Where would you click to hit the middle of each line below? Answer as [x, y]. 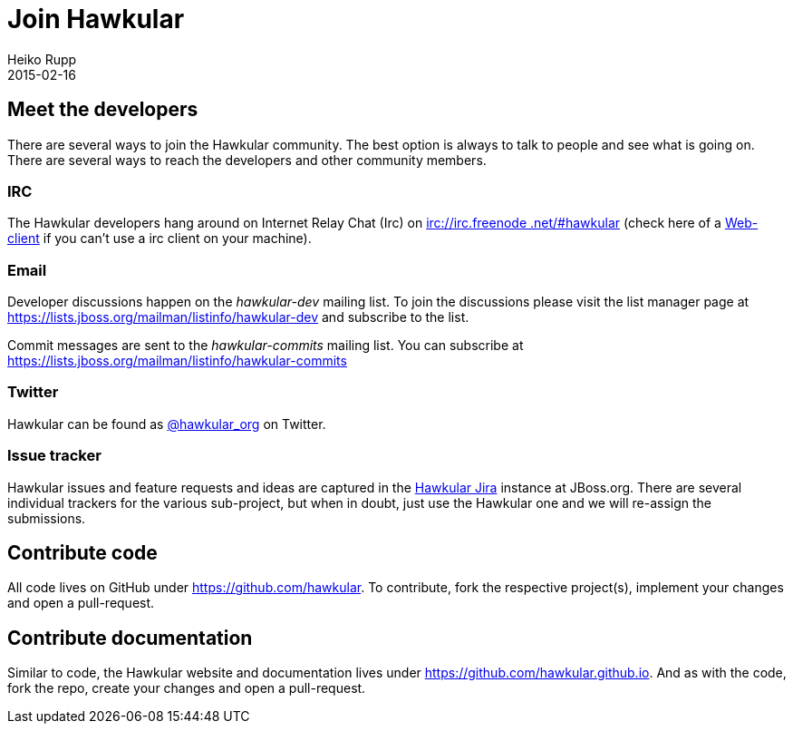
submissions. [47, 518]
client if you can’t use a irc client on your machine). [160, 239]
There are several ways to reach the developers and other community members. [247, 160]
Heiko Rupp [42, 59]
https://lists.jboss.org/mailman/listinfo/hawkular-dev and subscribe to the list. [238, 317]
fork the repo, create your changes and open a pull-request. [187, 688]
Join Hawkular [96, 19]
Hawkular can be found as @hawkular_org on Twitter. [167, 424]
